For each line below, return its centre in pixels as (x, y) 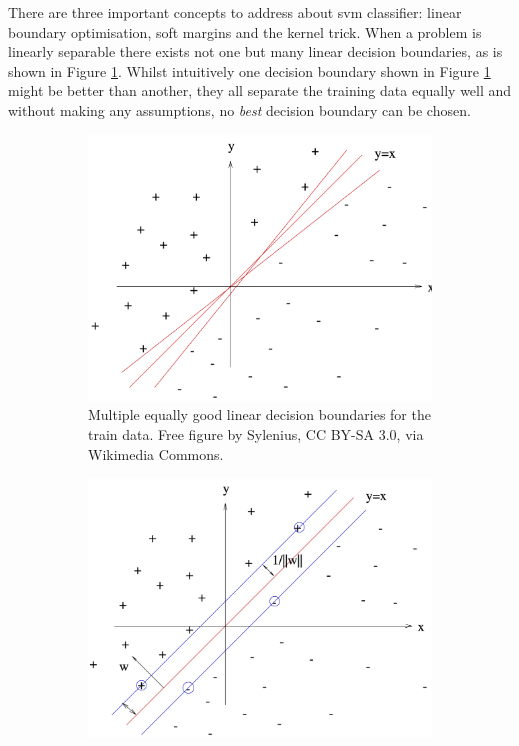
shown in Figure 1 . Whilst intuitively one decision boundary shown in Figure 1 (249, 70)
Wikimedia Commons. (156, 453)
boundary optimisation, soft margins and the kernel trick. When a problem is (245, 31)
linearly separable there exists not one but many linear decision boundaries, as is (255, 51)
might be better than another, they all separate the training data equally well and (260, 90)
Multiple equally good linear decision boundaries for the (259, 414)
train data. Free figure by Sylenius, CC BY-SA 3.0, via (256, 434)
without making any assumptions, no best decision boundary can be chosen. (239, 109)
